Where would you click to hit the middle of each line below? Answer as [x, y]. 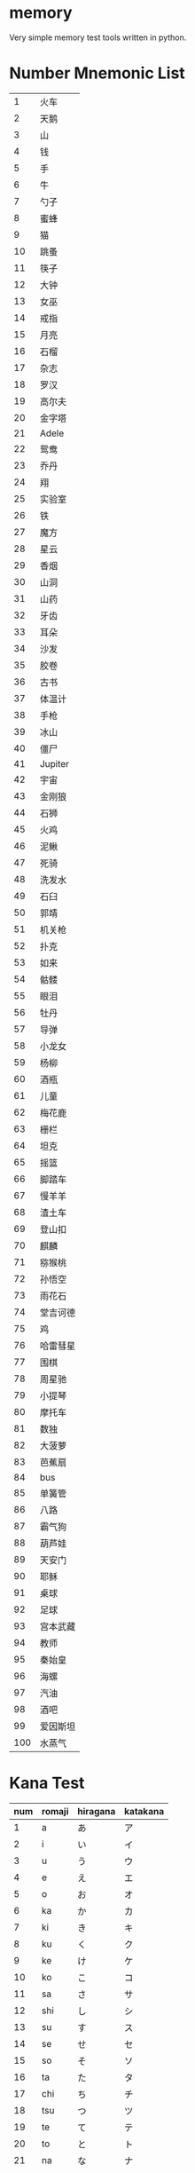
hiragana [97, 1811]
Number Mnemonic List [97, 73]
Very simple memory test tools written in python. [98, 37]
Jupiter [54, 763]
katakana [144, 1811]
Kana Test [47, 1783]
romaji [55, 1811]
